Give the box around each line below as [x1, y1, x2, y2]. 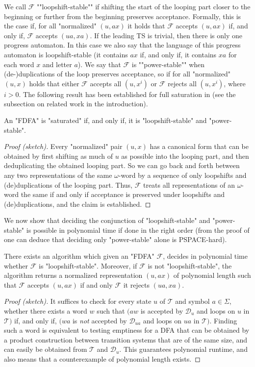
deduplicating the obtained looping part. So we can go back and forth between [4, 160, 240, 171]
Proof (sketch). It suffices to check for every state [4, 296, 152, 306]
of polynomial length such [173, 270, 251, 280]
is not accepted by [72, 315, 127, 325]
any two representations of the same [4, 170, 112, 180]
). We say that [77, 59, 121, 69]
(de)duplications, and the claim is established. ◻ [4, 198, 151, 209]
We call [4, 1, 26, 11]
